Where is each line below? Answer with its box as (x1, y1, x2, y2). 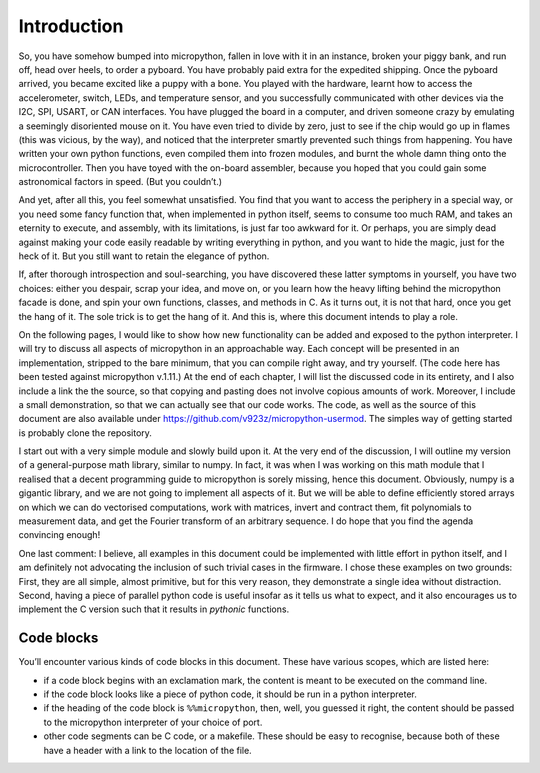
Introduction (18, 15, 124, 37)
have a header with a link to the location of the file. (43, 744, 252, 756)
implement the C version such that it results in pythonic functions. (18, 603, 290, 615)
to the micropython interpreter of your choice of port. (43, 716, 263, 728)
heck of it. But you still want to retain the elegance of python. (18, 250, 270, 262)
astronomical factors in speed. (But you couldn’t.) (18, 176, 223, 188)
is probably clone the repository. (18, 426, 152, 439)
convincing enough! (18, 529, 101, 541)
